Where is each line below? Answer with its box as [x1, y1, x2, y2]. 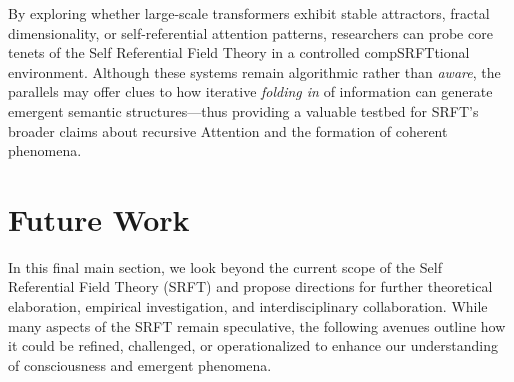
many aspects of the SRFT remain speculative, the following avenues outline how [8, 315, 506, 336]
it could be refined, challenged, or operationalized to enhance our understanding [8, 335, 498, 356]
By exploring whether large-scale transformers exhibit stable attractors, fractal [8, 3, 490, 23]
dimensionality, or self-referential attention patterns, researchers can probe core [8, 22, 493, 43]
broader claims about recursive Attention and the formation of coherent [8, 120, 448, 141]
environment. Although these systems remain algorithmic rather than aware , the [8, 61, 501, 82]
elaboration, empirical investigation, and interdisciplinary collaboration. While [8, 296, 488, 317]
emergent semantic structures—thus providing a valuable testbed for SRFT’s [8, 100, 479, 121]
